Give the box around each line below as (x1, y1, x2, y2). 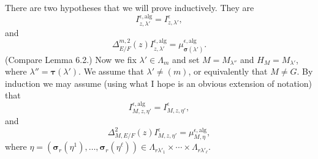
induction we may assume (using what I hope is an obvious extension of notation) (5, 76, 312, 89)
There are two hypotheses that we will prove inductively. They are (5, 1, 254, 13)
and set (172, 53, 200, 65)
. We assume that (78, 65, 144, 78)
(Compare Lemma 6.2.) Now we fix (5, 53, 137, 65)
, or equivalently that (188, 65, 268, 78)
